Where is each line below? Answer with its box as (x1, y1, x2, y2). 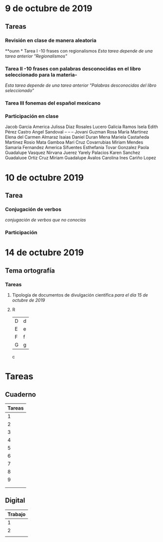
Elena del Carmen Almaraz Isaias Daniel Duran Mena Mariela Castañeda (5, 134, 149, 140)
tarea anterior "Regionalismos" (5, 53, 67, 59)
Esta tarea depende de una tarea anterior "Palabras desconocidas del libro (5, 82, 157, 88)
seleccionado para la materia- (5, 71, 77, 78)
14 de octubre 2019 (5, 247, 84, 258)
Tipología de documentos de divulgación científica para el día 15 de (12, 292, 148, 298)
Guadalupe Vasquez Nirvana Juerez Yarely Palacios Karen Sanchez (5, 150, 141, 156)
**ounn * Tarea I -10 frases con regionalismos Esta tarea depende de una (5, 48, 153, 54)
